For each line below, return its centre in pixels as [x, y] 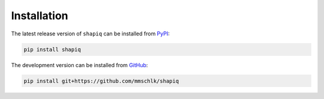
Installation [40, 16]
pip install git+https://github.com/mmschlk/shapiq [101, 81]
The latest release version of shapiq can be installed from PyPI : [91, 34]
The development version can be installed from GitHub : [79, 65]
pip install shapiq [52, 49]
